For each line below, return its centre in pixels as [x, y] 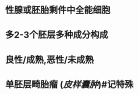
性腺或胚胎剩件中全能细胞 [58, 10]
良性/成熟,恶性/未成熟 [49, 60]
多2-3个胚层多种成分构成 [57, 35]
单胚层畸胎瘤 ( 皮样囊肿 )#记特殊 [69, 84]
